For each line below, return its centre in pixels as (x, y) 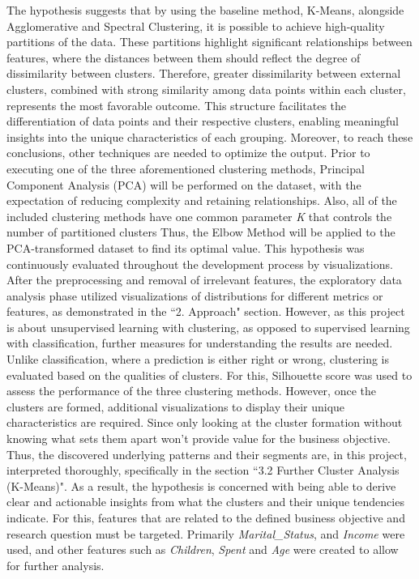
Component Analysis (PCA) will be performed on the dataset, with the (184, 184)
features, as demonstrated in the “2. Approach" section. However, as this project (206, 311)
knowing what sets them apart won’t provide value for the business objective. (199, 439)
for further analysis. (56, 565)
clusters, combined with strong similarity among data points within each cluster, (206, 89)
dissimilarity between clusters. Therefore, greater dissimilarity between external (204, 73)
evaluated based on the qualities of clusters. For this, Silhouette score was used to (209, 375)
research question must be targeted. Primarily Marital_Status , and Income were (206, 533)
